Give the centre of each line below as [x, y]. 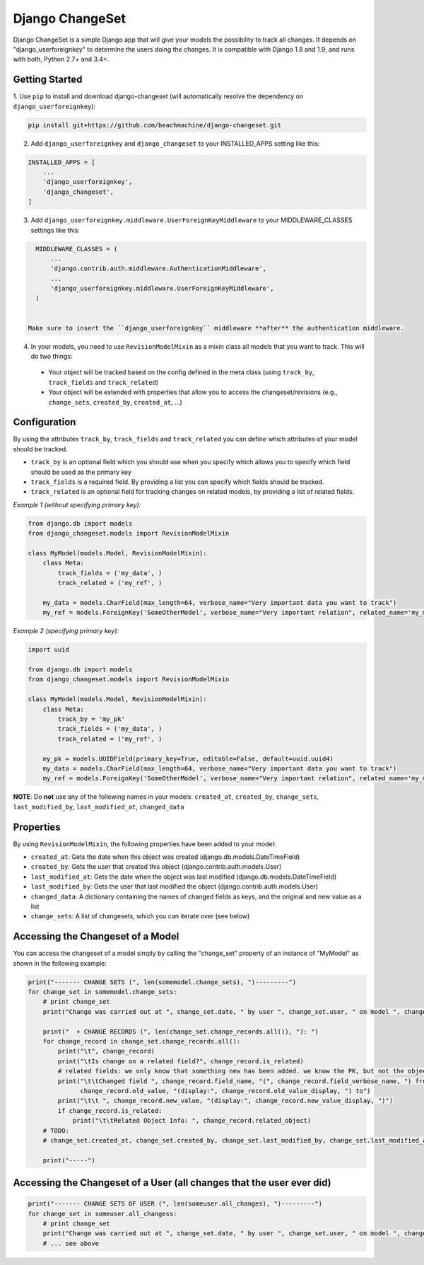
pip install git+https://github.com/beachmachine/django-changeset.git [155, 125]
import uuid [49, 650]
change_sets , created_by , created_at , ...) [116, 402]
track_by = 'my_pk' [91, 719]
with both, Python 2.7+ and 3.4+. [61, 59]
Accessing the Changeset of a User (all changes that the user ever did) [172, 1183]
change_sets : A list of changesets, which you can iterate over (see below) [140, 916]
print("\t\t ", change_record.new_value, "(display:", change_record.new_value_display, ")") [225, 1101]
